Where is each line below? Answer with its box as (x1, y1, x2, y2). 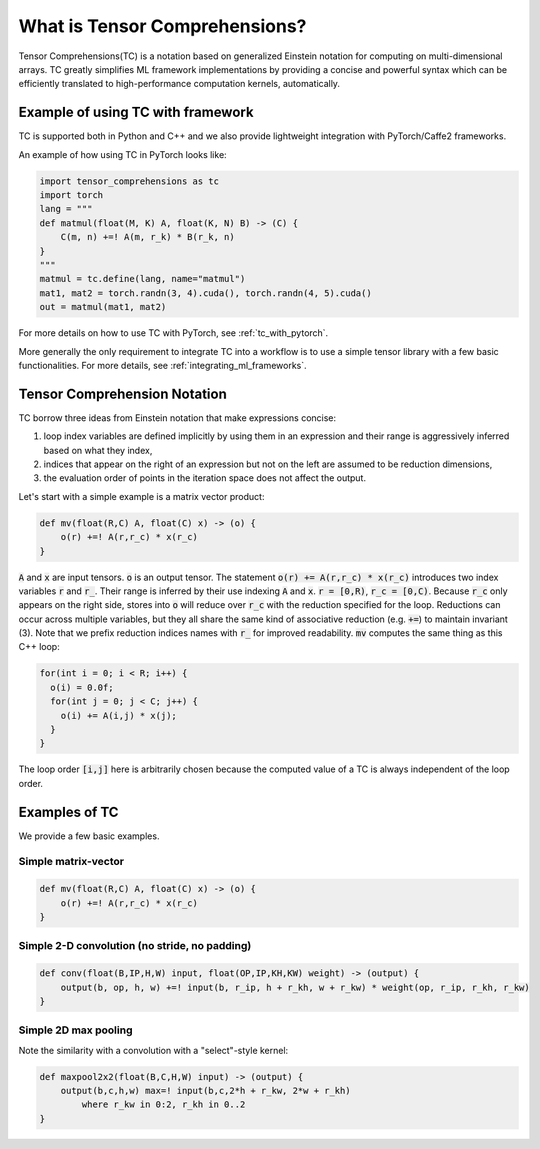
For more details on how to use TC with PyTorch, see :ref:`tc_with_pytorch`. (18, 327, 329, 339)
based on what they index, (43, 444, 153, 456)
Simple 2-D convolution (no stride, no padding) (18, 939, 252, 953)
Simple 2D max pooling (18, 1023, 133, 1037)
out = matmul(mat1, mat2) (39, 301, 167, 313)
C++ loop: (18, 641, 60, 653)
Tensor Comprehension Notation (18, 385, 227, 402)
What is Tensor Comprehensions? (18, 15, 307, 37)
